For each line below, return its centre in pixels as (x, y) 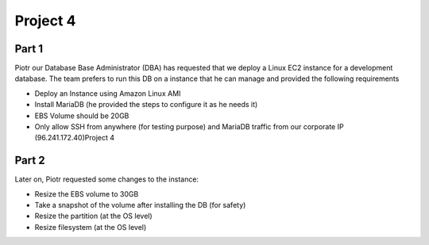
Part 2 (30, 161)
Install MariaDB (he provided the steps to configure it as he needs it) (146, 105)
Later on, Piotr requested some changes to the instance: (106, 179)
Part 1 (29, 49)
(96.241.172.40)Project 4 (75, 138)
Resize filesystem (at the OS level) (91, 227)
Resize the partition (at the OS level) (93, 216)
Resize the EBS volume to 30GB (87, 193)
